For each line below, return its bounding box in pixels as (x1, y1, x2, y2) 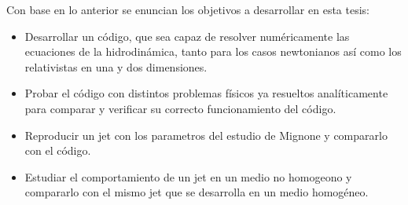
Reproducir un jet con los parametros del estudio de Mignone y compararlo (24, 126, 388, 143)
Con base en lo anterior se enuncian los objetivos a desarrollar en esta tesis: (6, 2, 369, 17)
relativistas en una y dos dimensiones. (24, 58, 208, 75)
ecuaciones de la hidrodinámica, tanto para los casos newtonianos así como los (24, 43, 402, 60)
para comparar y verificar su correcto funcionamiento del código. (24, 100, 336, 116)
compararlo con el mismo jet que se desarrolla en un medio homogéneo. (24, 184, 369, 200)
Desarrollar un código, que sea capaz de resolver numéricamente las (24, 27, 350, 44)
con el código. (24, 142, 91, 159)
